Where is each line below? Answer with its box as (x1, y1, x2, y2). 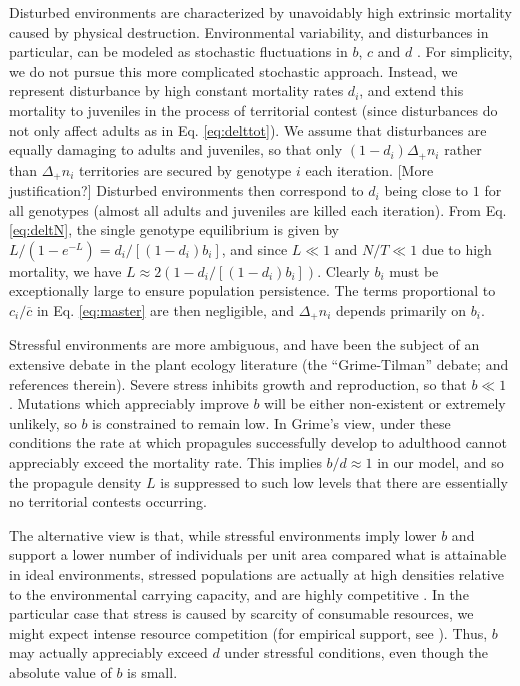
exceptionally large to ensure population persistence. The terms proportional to (9, 280, 496, 301)
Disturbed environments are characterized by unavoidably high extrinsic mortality (9, 2, 512, 22)
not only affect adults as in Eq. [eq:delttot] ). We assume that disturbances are (9, 119, 487, 140)
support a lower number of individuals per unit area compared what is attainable (9, 544, 507, 565)
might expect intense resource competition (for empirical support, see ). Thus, (9, 622, 488, 643)
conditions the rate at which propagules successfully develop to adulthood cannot (9, 432, 507, 453)
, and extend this (359, 80, 464, 101)
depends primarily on (336, 300, 467, 321)
